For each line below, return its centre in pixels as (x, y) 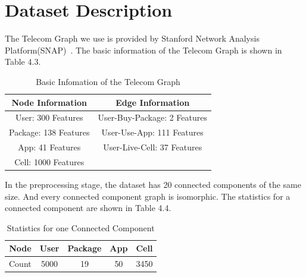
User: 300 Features (49, 117)
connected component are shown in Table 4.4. (88, 208)
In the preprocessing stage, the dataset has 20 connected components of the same (153, 184)
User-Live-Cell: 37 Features (153, 147)
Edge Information (153, 102)
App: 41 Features (49, 147)
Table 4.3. (23, 62)
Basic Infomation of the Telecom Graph (108, 81)
